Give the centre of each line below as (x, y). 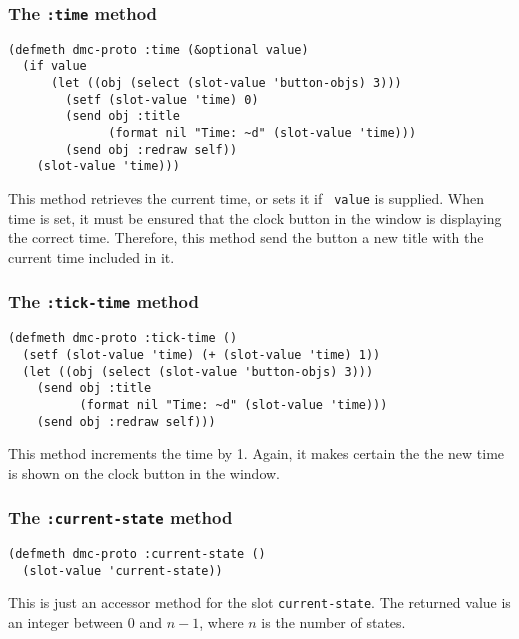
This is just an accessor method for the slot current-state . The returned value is (259, 602)
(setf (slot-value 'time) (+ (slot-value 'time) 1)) (201, 354)
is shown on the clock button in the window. (144, 472)
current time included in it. (91, 256)
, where (221, 622)
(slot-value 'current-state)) (122, 570)
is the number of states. (333, 622)
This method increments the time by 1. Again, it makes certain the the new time (256, 453)
